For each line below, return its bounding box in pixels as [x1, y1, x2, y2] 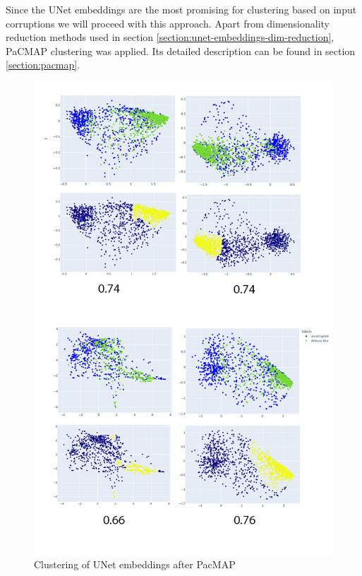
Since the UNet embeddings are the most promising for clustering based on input [6, 2, 357, 16]
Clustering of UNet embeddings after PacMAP [34, 556, 236, 571]
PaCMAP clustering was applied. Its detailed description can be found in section [6, 43, 356, 58]
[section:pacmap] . [6, 57, 80, 72]
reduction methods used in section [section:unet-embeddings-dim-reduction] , [6, 30, 334, 44]
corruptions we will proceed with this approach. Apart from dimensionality [6, 16, 330, 30]
